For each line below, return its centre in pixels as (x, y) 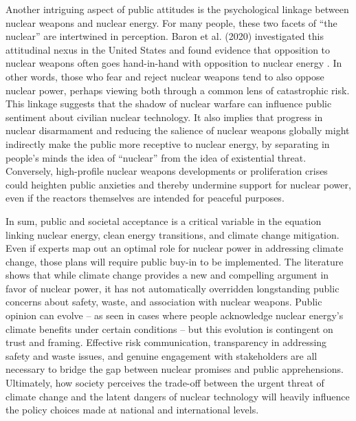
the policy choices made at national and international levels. (132, 410)
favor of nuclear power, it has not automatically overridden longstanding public (173, 288)
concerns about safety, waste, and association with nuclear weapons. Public (164, 302)
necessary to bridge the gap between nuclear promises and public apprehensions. (175, 369)
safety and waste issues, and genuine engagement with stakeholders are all (162, 355)
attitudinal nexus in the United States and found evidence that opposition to (168, 49)
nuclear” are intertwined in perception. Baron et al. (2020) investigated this (165, 36)
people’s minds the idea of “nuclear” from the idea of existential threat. (156, 157)
